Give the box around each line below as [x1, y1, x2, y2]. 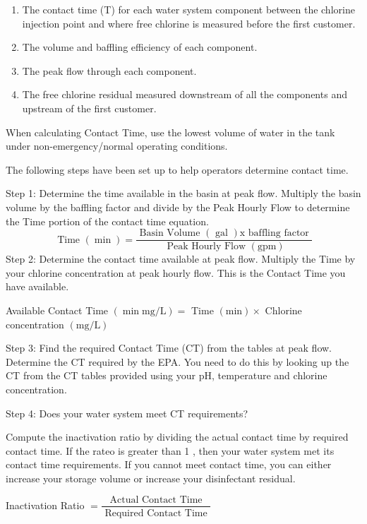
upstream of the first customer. [22, 100, 157, 115]
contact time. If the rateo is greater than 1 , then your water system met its [6, 443, 335, 458]
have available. [6, 279, 69, 294]
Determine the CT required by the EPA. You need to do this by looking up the [6, 354, 349, 369]
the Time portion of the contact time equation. [6, 213, 209, 228]
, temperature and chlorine [211, 368, 327, 383]
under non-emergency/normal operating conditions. [6, 138, 228, 153]
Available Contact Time [6, 302, 109, 317]
